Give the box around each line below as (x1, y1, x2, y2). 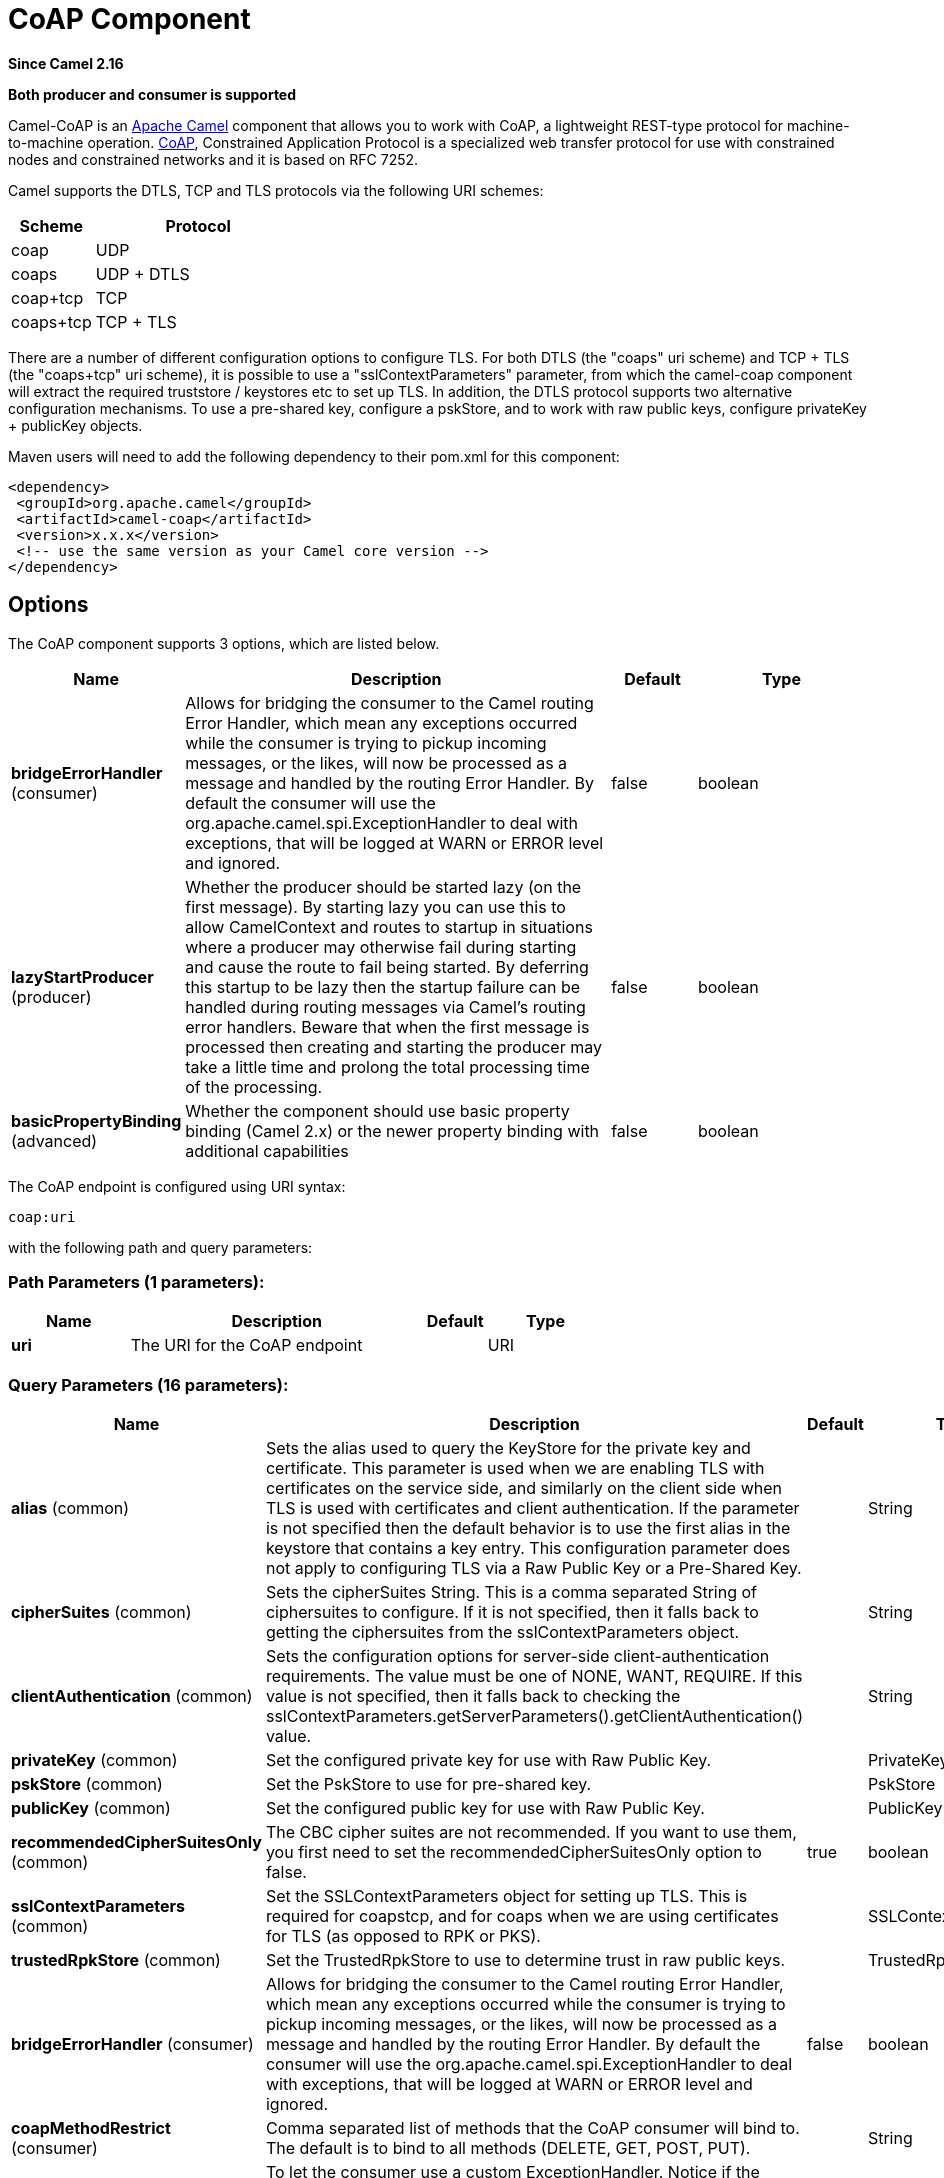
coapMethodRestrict (11, 2118, 171, 2139)
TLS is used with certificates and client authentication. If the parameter (265, 1498, 800, 1519)
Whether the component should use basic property (185, 1100, 570, 1121)
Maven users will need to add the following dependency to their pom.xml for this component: (8, 447, 620, 465)
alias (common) (11, 1498, 130, 1519)
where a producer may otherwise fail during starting (185, 936, 577, 957)
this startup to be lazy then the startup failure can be (185, 976, 581, 997)
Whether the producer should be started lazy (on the (185, 876, 582, 897)
